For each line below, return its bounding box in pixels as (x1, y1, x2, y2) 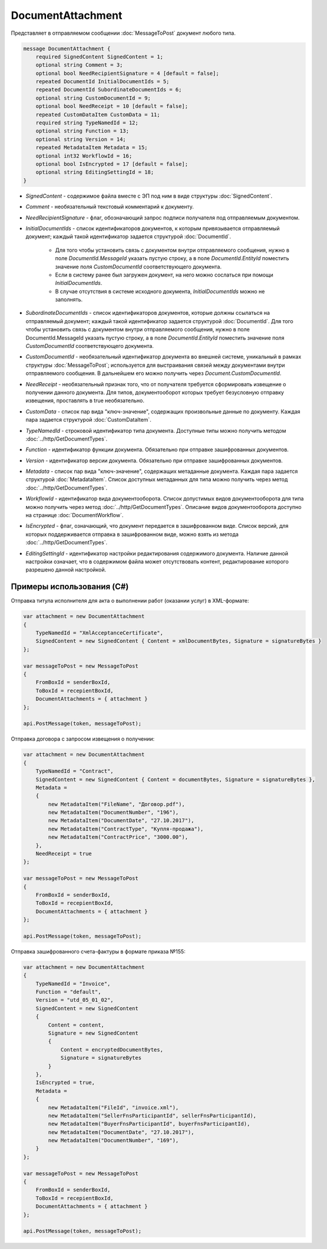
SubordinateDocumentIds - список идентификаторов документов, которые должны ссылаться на (25, 310, 270, 317)
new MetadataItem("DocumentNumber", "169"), (48, 1137, 179, 1144)
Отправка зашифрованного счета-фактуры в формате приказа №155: (11, 948, 186, 955)
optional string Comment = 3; (35, 62, 123, 68)
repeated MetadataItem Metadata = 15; (35, 144, 148, 151)
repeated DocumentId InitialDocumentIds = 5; (35, 78, 170, 85)
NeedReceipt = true (35, 850, 93, 857)
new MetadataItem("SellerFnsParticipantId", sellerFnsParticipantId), (48, 1112, 256, 1119)
